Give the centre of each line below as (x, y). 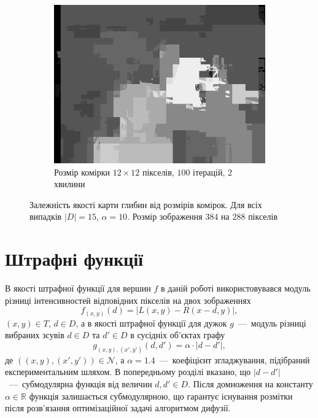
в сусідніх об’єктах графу (178, 335)
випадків (46, 216)
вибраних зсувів (35, 335)
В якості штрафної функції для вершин (78, 288)
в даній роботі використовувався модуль (236, 288)
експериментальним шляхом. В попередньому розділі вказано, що (128, 372)
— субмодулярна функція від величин (80, 384)
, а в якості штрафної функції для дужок (151, 323)
